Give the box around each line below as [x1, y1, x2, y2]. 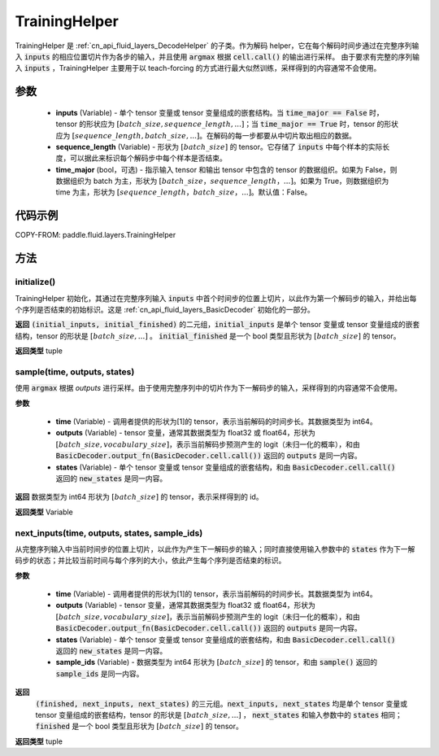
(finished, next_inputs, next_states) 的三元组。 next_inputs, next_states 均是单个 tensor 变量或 [35, 698, 408, 708]
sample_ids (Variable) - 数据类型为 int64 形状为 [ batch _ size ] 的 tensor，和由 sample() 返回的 [55, 658, 378, 667]
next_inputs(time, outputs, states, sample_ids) [15, 527, 203, 539]
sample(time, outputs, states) [15, 366, 135, 378]
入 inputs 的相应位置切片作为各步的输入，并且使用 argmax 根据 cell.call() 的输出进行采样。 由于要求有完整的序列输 [15, 51, 420, 61]
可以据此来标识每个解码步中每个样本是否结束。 [69, 153, 227, 163]
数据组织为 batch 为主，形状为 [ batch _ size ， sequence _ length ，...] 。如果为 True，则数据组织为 [55, 176, 389, 186]
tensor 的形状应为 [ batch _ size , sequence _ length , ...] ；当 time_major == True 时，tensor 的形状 [55, 119, 398, 129]
